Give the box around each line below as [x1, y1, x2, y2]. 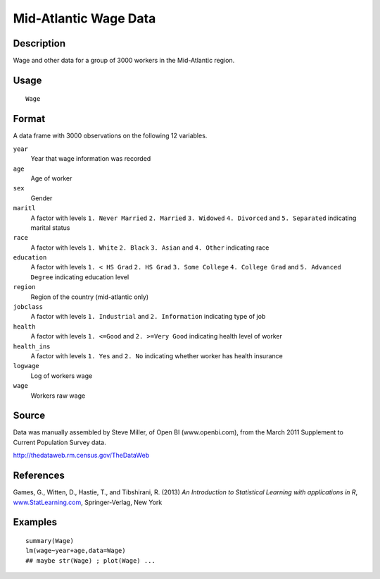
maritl [13, 205, 36, 212]
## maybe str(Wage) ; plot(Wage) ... [25, 556, 156, 564]
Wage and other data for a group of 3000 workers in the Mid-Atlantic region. [13, 56, 235, 65]
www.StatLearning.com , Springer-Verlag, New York [13, 498, 163, 506]
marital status [30, 223, 70, 232]
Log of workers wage [30, 371, 93, 380]
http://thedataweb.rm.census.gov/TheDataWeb [13, 451, 150, 460]
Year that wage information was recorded [30, 154, 151, 163]
